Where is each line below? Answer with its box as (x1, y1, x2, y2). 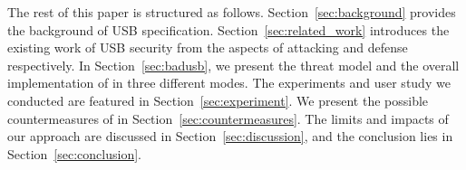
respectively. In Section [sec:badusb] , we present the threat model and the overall (7, 55, 460, 74)
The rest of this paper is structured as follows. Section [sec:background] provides (7, 3, 456, 21)
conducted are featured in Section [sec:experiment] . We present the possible (7, 90, 429, 109)
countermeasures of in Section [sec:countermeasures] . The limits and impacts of (7, 109, 449, 127)
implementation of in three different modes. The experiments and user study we (7, 73, 451, 92)
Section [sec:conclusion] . (7, 144, 141, 163)
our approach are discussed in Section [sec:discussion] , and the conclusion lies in (7, 127, 453, 146)
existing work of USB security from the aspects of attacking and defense (7, 38, 408, 57)
